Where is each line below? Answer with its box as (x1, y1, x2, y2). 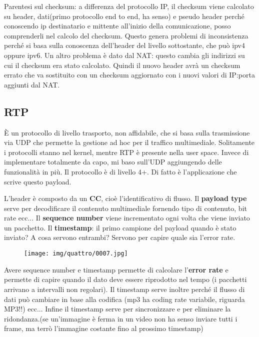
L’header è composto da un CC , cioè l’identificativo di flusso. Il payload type (4, 193, 247, 203)
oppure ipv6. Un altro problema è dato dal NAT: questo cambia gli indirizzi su (4, 49, 245, 60)
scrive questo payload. (4, 176, 71, 186)
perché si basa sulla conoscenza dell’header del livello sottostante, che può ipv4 (4, 40, 245, 50)
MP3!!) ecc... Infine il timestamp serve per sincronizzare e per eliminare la (4, 303, 231, 314)
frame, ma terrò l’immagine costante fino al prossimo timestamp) (4, 323, 203, 333)
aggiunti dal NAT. (4, 79, 60, 89)
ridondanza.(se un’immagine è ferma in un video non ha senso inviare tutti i (4, 313, 237, 323)
